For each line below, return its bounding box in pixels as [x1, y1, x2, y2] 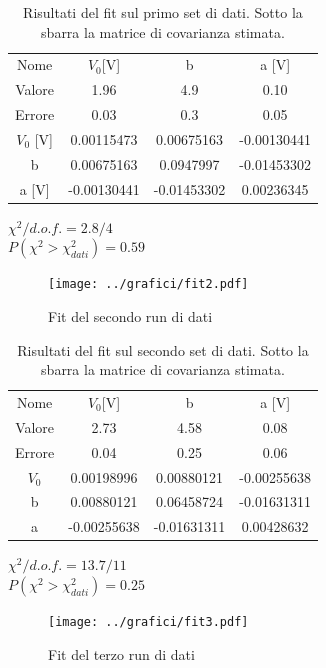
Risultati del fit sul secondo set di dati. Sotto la [17, 339, 309, 360]
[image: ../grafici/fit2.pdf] [48, 277, 249, 292]
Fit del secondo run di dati [48, 306, 213, 326]
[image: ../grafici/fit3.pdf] [48, 614, 249, 629]
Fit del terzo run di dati [48, 643, 195, 664]
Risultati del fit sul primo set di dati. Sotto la [23, 2, 303, 22]
